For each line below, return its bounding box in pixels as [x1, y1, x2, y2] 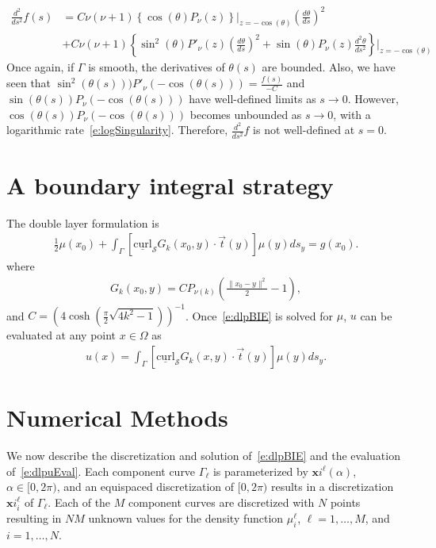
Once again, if [6, 59, 75, 75]
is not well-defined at [253, 121, 355, 138]
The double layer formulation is [6, 214, 159, 231]
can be [360, 307, 392, 324]
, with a [333, 105, 371, 122]
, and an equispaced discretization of [56, 478, 235, 495]
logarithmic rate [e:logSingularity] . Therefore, [6, 121, 228, 138]
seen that [6, 75, 52, 91]
